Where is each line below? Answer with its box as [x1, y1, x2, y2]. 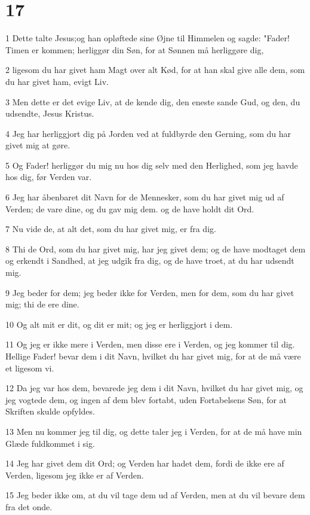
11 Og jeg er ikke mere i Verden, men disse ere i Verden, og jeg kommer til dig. [5, 338, 295, 351]
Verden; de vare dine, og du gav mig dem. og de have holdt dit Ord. [5, 202, 254, 215]
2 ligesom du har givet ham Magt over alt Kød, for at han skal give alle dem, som [5, 63, 305, 76]
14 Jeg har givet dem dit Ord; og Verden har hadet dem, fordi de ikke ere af [5, 457, 284, 470]
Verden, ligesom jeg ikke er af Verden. [5, 468, 144, 481]
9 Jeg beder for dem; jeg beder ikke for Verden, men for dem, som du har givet [5, 286, 294, 298]
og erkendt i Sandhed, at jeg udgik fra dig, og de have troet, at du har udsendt [5, 254, 294, 267]
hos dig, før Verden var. [5, 170, 92, 183]
